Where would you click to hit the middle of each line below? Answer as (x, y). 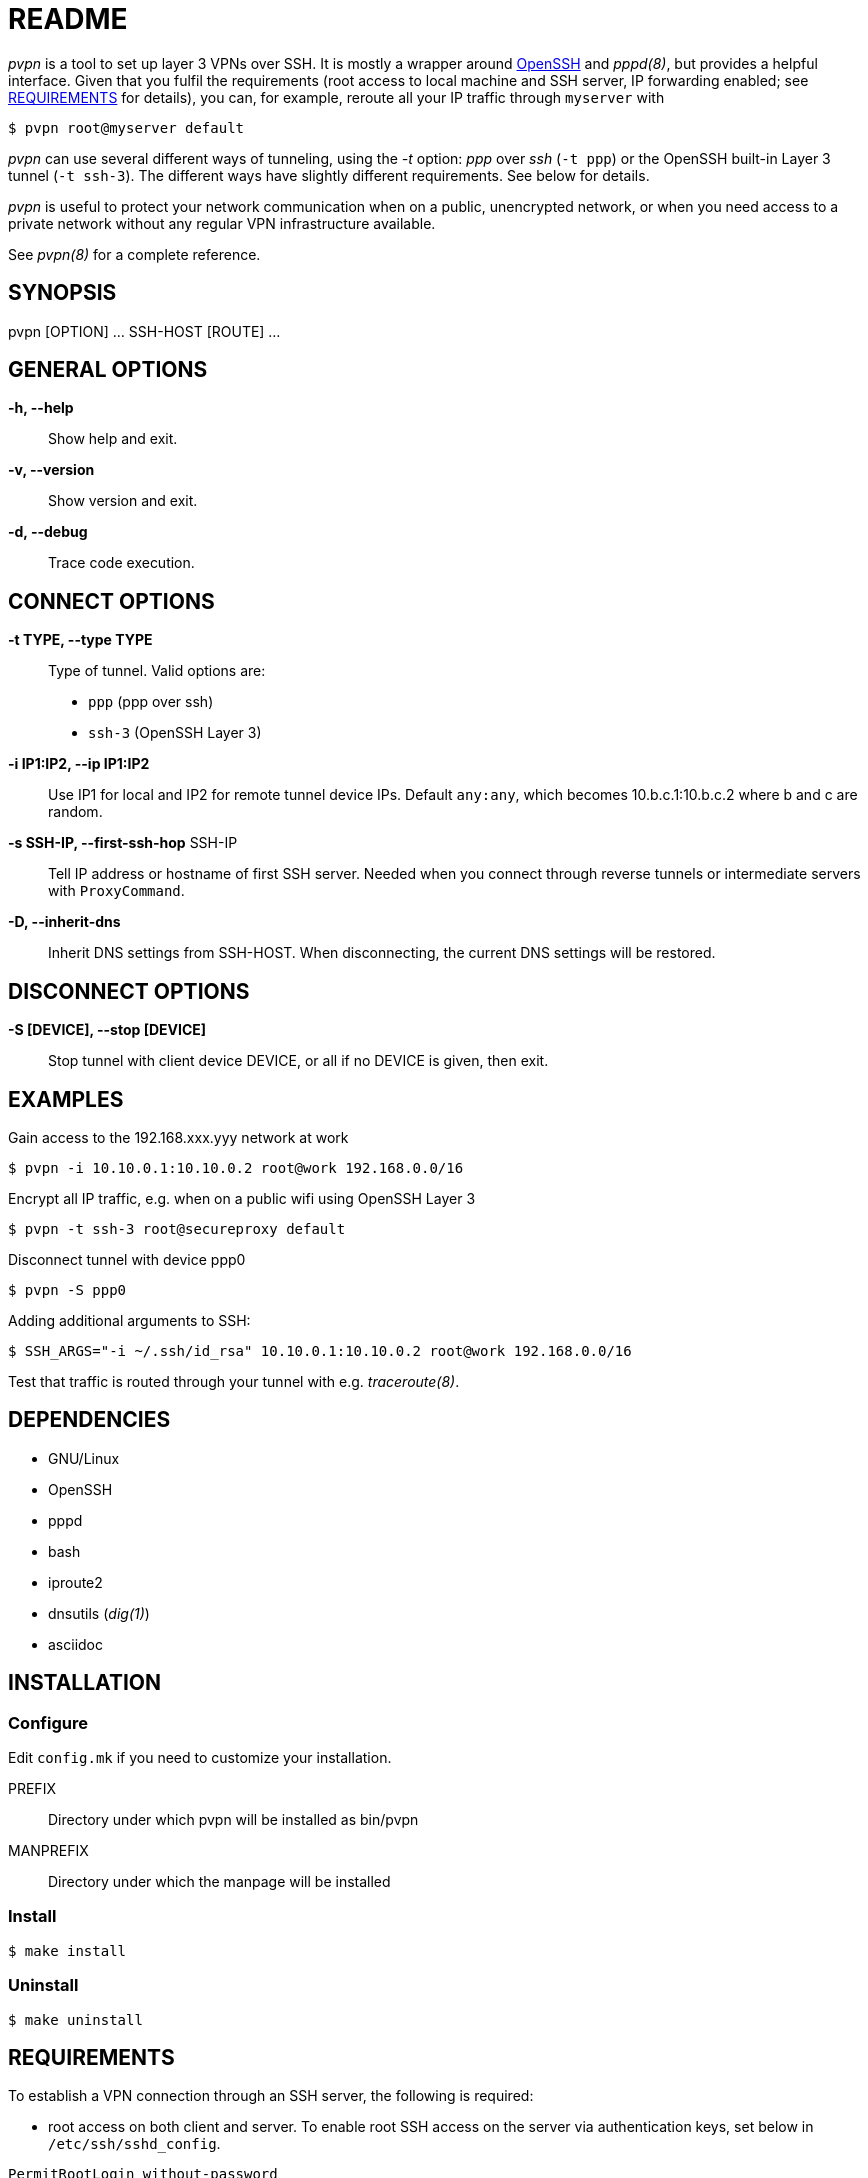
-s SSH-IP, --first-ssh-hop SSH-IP (123, 843)
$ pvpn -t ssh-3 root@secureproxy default (177, 1228)
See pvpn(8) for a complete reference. (134, 254)
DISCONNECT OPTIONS (129, 991)
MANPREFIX (48, 1851)
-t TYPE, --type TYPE (80, 640)
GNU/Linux (84, 1458)
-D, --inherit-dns (64, 922)
